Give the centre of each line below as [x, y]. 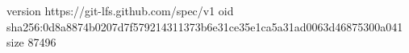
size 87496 [31, 42]
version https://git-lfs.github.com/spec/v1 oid [120, 10]
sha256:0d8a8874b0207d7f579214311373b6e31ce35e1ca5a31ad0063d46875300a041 [205, 26]
